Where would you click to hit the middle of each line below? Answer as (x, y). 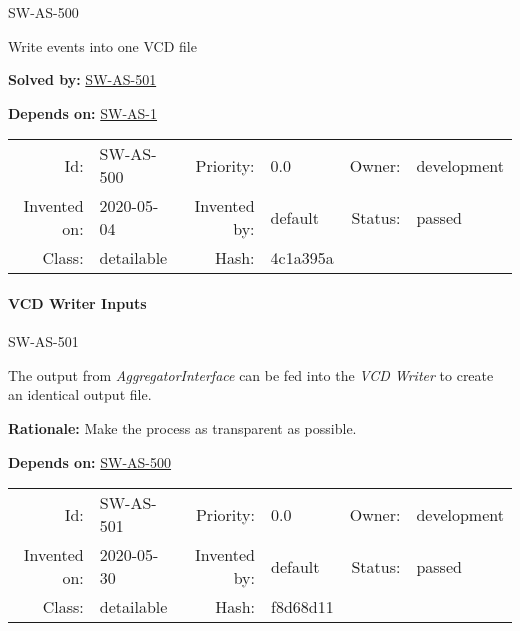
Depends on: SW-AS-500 (90, 461)
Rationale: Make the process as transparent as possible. (182, 427)
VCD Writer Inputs (77, 302)
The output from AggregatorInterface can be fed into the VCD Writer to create (251, 374)
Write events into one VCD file (102, 45)
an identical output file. (80, 394)
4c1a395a (302, 258)
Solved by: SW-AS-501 (82, 79)
